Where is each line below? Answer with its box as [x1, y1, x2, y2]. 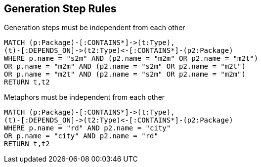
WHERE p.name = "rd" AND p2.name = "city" [4, 124, 171, 132]
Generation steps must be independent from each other [4, 23, 185, 32]
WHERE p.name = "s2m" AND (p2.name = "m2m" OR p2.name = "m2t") [4, 54, 259, 63]
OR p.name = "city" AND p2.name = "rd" [4, 132, 158, 140]
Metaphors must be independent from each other [4, 93, 165, 102]
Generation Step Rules [4, 2, 117, 15]
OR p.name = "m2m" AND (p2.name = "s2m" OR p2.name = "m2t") [4, 62, 246, 71]
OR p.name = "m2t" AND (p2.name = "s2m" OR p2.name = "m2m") [4, 70, 246, 79]
